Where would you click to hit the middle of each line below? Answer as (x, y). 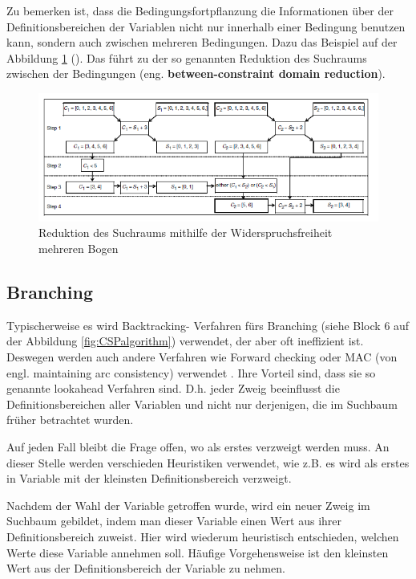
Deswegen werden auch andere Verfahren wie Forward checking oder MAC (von (202, 356)
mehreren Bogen (79, 248)
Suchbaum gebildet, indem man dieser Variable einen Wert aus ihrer (174, 521)
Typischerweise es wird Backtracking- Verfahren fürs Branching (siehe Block (194, 325)
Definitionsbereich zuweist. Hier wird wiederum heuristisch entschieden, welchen (203, 536)
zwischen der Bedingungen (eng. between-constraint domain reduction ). (196, 73)
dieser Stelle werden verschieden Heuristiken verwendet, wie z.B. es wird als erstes (208, 462)
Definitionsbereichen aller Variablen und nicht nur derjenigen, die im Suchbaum (202, 404)
